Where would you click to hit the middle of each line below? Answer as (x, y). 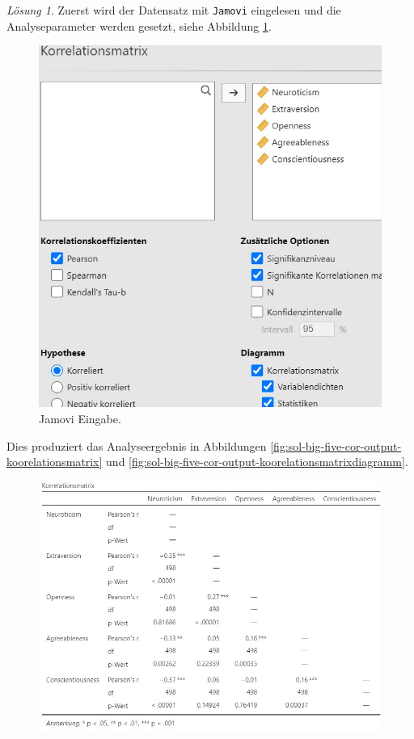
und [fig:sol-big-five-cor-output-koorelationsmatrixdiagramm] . (257, 462)
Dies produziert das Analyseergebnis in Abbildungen (137, 445)
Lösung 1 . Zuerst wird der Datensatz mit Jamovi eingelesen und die (174, 10)
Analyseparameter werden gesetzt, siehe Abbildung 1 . (139, 25)
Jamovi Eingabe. (80, 418)
